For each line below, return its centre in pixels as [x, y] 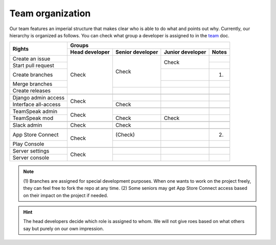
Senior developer [137, 52]
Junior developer [185, 52]
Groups [79, 45]
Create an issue [31, 59]
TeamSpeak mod [33, 118]
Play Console [28, 144]
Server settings [31, 151]
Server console [31, 158]
